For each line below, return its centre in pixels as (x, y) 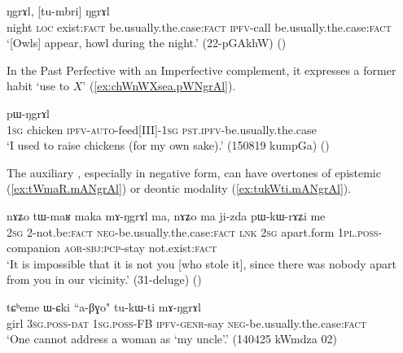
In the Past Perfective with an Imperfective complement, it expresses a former (201, 70)
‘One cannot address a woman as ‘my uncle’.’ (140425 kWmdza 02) (172, 339)
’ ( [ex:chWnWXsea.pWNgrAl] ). (159, 86)
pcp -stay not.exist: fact (160, 248)
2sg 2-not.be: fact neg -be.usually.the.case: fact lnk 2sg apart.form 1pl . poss (193, 231)
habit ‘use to (38, 86)
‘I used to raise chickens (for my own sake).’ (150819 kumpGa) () (168, 145)
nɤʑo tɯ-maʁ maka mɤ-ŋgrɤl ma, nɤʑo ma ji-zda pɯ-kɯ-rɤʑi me (166, 215)
